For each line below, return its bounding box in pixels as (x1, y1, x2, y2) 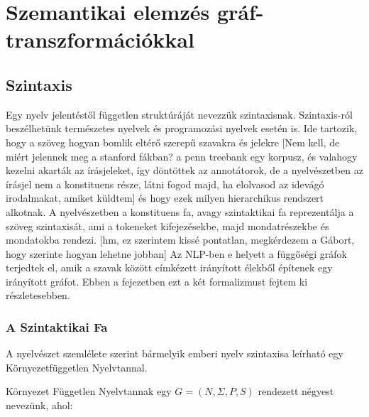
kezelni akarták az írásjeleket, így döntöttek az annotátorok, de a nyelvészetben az (6, 163, 363, 178)
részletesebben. (6, 288, 70, 303)
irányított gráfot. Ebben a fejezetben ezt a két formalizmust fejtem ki (6, 274, 308, 288)
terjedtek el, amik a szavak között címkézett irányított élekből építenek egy (6, 260, 333, 275)
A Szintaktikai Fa (6, 318, 108, 335)
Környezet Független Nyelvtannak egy (6, 384, 172, 399)
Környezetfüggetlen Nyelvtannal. (6, 359, 148, 374)
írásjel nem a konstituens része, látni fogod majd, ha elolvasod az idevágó (6, 176, 324, 191)
